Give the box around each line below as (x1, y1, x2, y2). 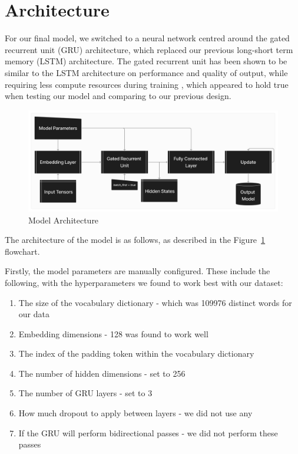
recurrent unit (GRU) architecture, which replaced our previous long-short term (5, 43, 293, 55)
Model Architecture (28, 213, 99, 226)
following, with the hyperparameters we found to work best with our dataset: (5, 276, 283, 288)
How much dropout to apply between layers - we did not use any (18, 407, 253, 419)
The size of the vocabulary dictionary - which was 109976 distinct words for (18, 296, 292, 308)
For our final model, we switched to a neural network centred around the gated (5, 32, 290, 44)
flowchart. (5, 245, 40, 257)
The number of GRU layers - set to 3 (18, 387, 153, 399)
